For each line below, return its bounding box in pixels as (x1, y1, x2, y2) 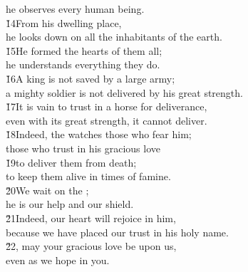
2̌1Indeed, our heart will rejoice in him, (6, 210, 176, 225)
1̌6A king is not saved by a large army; (6, 70, 175, 85)
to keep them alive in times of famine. (6, 169, 171, 184)
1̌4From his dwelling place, (6, 15, 122, 30)
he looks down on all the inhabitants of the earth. (6, 29, 222, 44)
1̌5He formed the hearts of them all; (6, 43, 162, 58)
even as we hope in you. (6, 252, 110, 267)
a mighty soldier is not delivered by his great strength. (6, 85, 243, 100)
